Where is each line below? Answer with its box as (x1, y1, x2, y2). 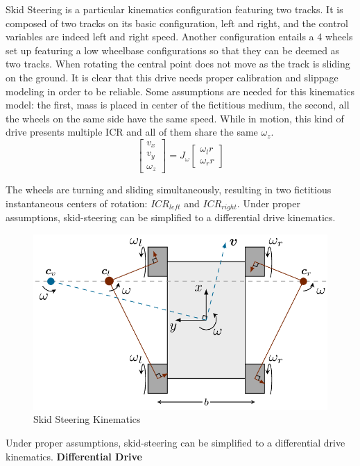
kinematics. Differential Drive (6, 449, 142, 463)
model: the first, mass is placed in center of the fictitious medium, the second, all (6, 97, 350, 112)
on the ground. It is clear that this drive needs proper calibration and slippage (6, 70, 338, 84)
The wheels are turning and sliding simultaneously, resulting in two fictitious (6, 182, 332, 197)
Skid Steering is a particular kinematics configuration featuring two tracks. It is (6, 2, 343, 16)
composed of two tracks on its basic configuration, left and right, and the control (6, 15, 348, 30)
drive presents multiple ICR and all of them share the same (6, 124, 258, 139)
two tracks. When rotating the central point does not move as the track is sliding (6, 56, 350, 71)
